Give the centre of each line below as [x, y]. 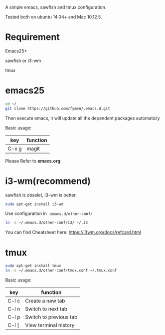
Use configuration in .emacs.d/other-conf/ [49, 213]
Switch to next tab [46, 309]
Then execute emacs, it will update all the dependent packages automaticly [83, 118]
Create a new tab [45, 301]
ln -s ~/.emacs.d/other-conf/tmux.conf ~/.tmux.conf [61, 270]
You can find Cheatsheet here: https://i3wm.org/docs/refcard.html [73, 232]
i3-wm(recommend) [48, 181]
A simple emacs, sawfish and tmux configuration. [56, 7]
